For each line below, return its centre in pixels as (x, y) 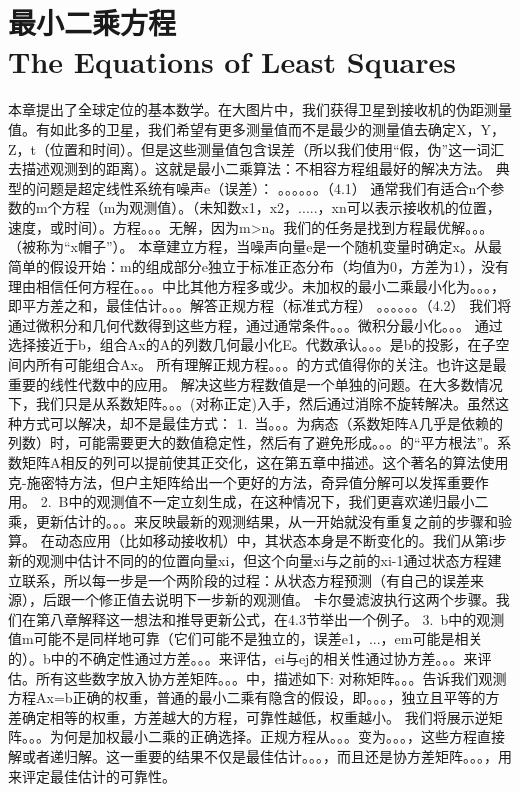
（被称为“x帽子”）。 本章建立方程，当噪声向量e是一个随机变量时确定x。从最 (255, 246)
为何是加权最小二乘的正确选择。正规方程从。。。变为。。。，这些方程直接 (277, 736)
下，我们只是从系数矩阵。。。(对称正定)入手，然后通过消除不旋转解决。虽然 (251, 403)
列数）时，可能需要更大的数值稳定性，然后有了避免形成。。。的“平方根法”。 (253, 442)
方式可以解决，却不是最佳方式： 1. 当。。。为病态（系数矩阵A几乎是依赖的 (262, 422)
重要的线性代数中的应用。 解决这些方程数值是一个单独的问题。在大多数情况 (255, 383)
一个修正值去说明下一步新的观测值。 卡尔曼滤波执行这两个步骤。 (283, 599)
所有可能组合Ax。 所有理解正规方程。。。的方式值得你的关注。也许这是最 (271, 364)
